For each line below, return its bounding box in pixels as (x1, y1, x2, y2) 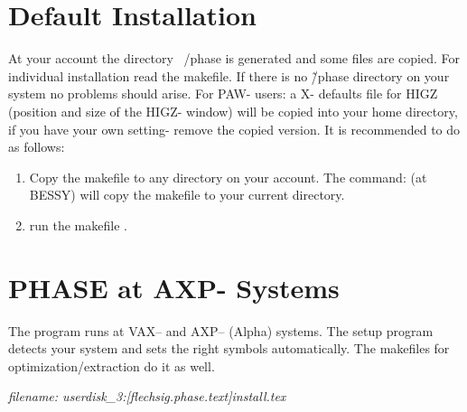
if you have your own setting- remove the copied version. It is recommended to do (8, 119, 461, 138)
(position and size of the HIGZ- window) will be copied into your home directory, (8, 101, 458, 120)
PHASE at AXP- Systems (8, 268, 340, 305)
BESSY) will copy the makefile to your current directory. (29, 185, 345, 204)
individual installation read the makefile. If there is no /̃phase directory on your (8, 66, 450, 85)
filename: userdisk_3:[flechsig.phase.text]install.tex (8, 387, 286, 406)
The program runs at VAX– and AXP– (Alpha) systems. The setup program (8, 321, 434, 340)
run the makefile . (29, 215, 127, 234)
